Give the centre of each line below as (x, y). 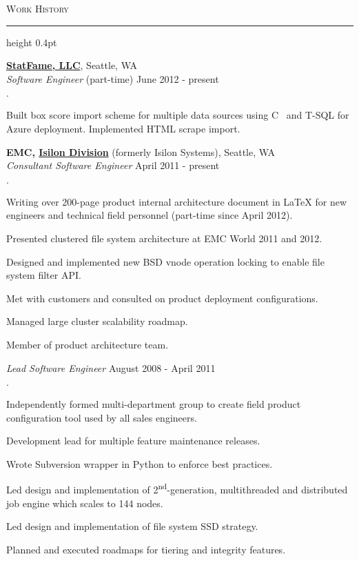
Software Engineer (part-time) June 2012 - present (113, 78)
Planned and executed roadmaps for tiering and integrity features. (146, 549)
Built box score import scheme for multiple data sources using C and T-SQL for (178, 115)
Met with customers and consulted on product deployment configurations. (162, 298)
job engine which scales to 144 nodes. (85, 503)
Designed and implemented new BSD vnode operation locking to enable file (165, 261)
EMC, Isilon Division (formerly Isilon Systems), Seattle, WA (141, 151)
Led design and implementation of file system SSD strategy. (132, 526)
